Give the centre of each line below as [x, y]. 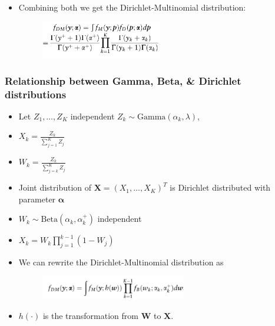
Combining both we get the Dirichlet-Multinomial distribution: [132, 7]
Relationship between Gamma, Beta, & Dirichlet [123, 80]
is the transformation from [90, 315]
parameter [37, 199]
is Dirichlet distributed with [220, 187]
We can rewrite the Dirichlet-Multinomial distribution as [121, 262]
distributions [36, 94]
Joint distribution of [55, 187]
